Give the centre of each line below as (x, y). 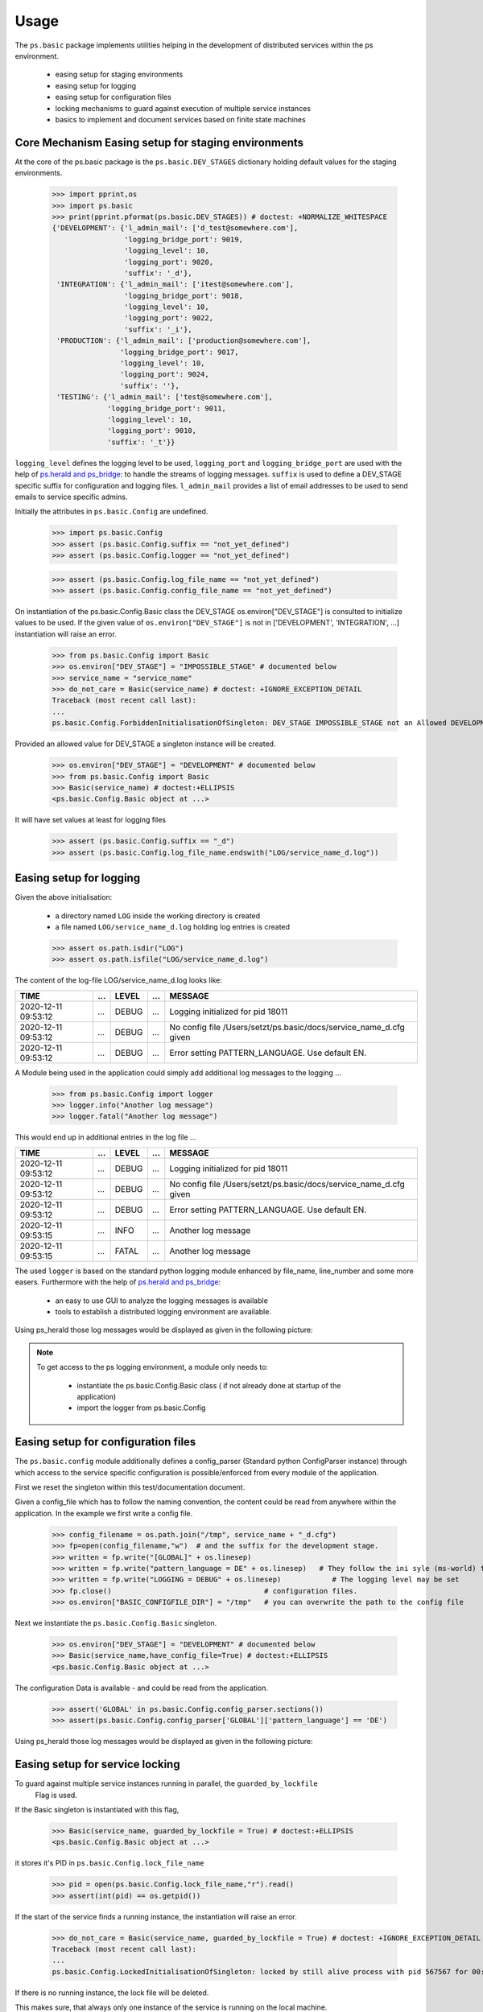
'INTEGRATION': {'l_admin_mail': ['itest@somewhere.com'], (175, 284)
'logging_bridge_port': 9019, (183, 239)
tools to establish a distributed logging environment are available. (163, 1311)
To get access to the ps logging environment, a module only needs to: (153, 1367)
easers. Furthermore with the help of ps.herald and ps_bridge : (118, 1282)
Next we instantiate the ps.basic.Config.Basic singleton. (116, 1623)
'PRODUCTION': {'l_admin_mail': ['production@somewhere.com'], (184, 341)
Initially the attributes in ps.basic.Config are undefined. (111, 512)
